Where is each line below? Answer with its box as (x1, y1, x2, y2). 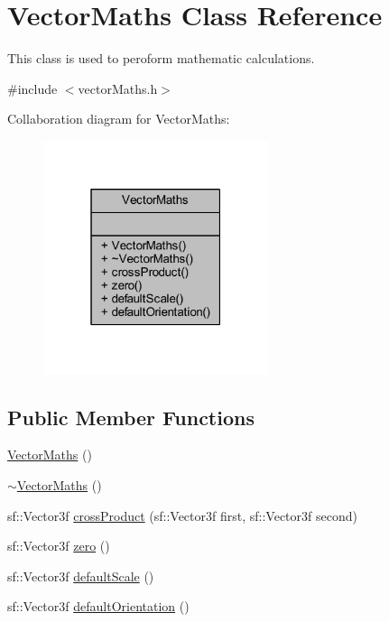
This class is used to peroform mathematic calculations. (7, 49, 315, 68)
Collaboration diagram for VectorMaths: (7, 109, 230, 128)
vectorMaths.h (78, 79, 158, 97)
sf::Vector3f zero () (7, 536, 110, 555)
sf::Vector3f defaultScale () (7, 566, 154, 585)
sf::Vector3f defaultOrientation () (7, 597, 190, 616)
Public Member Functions (7, 403, 255, 431)
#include (7, 79, 58, 97)
